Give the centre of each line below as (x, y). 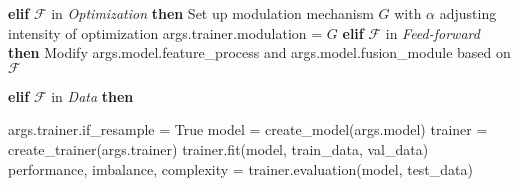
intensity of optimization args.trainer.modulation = (165, 32)
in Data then (92, 95)
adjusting (468, 13)
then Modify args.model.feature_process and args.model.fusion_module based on (259, 52)
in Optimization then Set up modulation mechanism (212, 13)
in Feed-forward (432, 32)
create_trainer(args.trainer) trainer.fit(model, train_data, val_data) (218, 148)
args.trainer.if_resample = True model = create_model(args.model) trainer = (248, 129)
